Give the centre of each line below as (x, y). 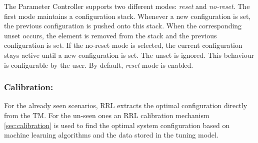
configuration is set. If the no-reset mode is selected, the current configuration (123, 45)
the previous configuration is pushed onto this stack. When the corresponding (123, 26)
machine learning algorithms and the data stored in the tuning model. (111, 135)
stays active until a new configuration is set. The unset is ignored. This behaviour (129, 55)
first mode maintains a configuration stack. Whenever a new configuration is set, (127, 16)
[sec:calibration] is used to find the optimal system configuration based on (117, 125)
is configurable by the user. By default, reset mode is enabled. (99, 65)
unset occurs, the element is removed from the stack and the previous (110, 35)
